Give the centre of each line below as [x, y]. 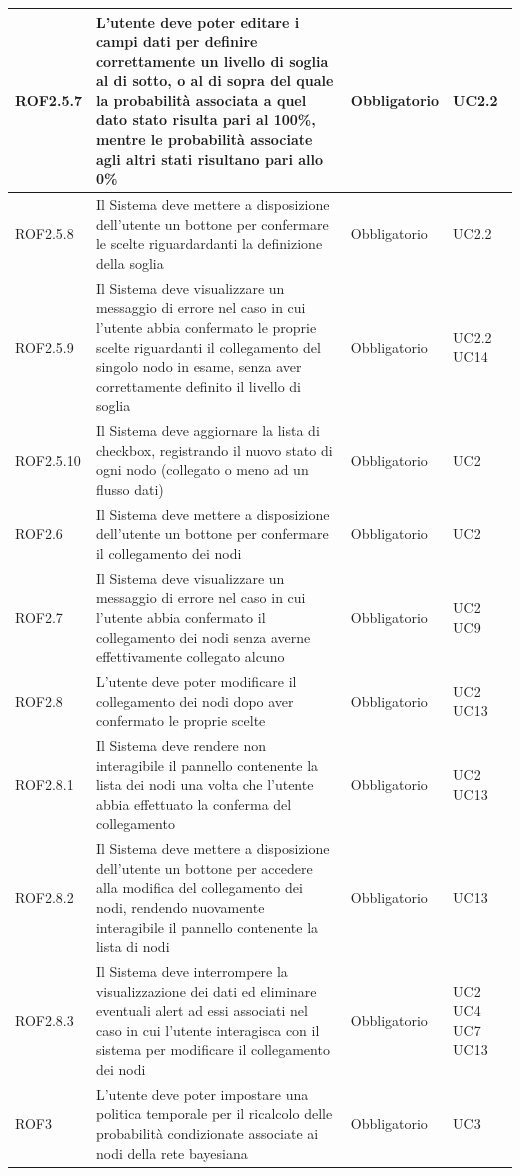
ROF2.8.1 [44, 784]
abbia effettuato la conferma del [193, 803]
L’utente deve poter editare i [197, 21]
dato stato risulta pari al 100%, [205, 119]
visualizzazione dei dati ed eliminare [206, 990]
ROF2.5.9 [44, 346]
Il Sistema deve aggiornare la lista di [207, 430]
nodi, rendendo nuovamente [180, 907]
